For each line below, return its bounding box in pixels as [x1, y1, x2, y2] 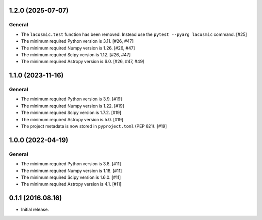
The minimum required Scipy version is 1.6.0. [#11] [21, 174, 121, 180]
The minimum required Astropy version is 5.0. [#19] [21, 116, 124, 122]
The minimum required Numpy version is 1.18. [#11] [21, 168, 122, 173]
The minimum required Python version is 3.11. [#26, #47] [21, 38, 134, 44]
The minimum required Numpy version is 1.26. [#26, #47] [21, 45, 135, 51]
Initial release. [21, 206, 49, 213]
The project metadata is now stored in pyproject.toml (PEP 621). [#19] [21, 124, 167, 129]
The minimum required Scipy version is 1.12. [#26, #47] [21, 51, 131, 58]
